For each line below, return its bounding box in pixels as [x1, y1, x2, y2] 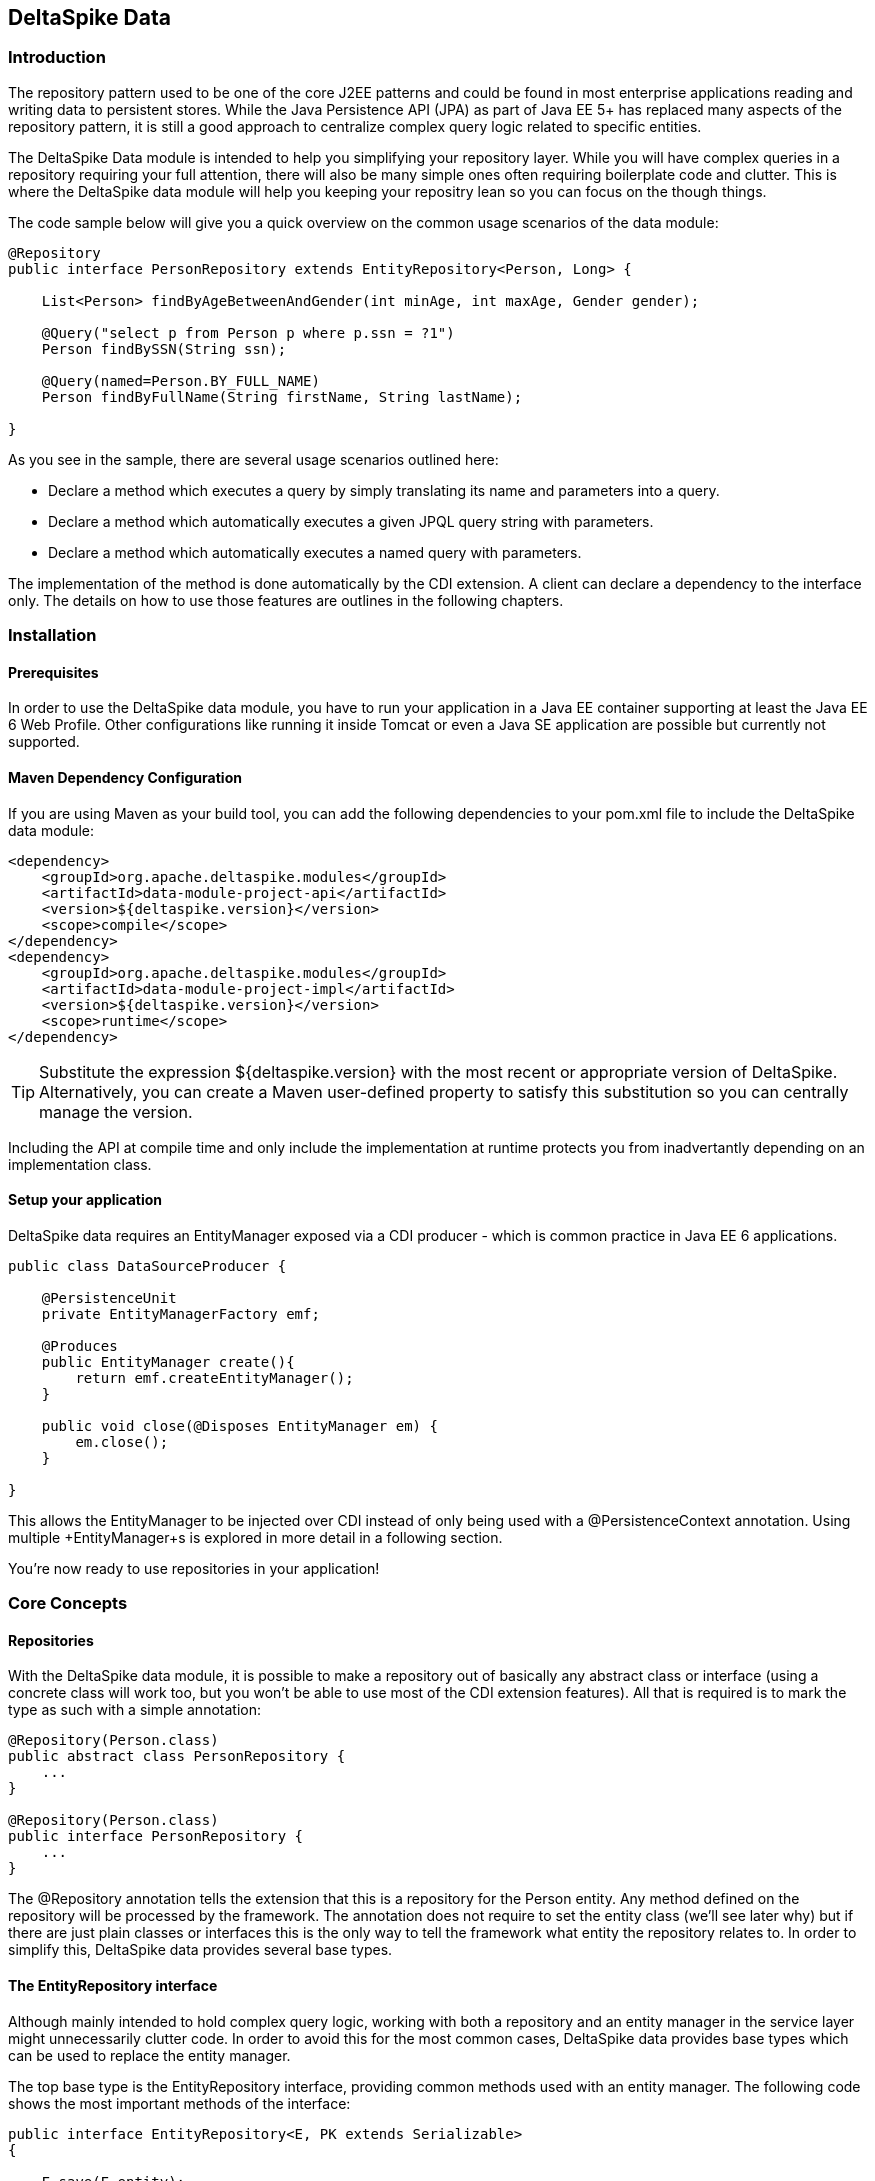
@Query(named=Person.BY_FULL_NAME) [41, 372, 320, 389]
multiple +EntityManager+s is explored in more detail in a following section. [8, 1528, 503, 1546]
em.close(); [75, 1433, 169, 1450]
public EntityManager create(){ [41, 1353, 295, 1370]
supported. [8, 733, 80, 751]
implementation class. [8, 1155, 152, 1173]
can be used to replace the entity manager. [8, 2046, 291, 2064]
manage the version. [39, 1101, 193, 1122]
